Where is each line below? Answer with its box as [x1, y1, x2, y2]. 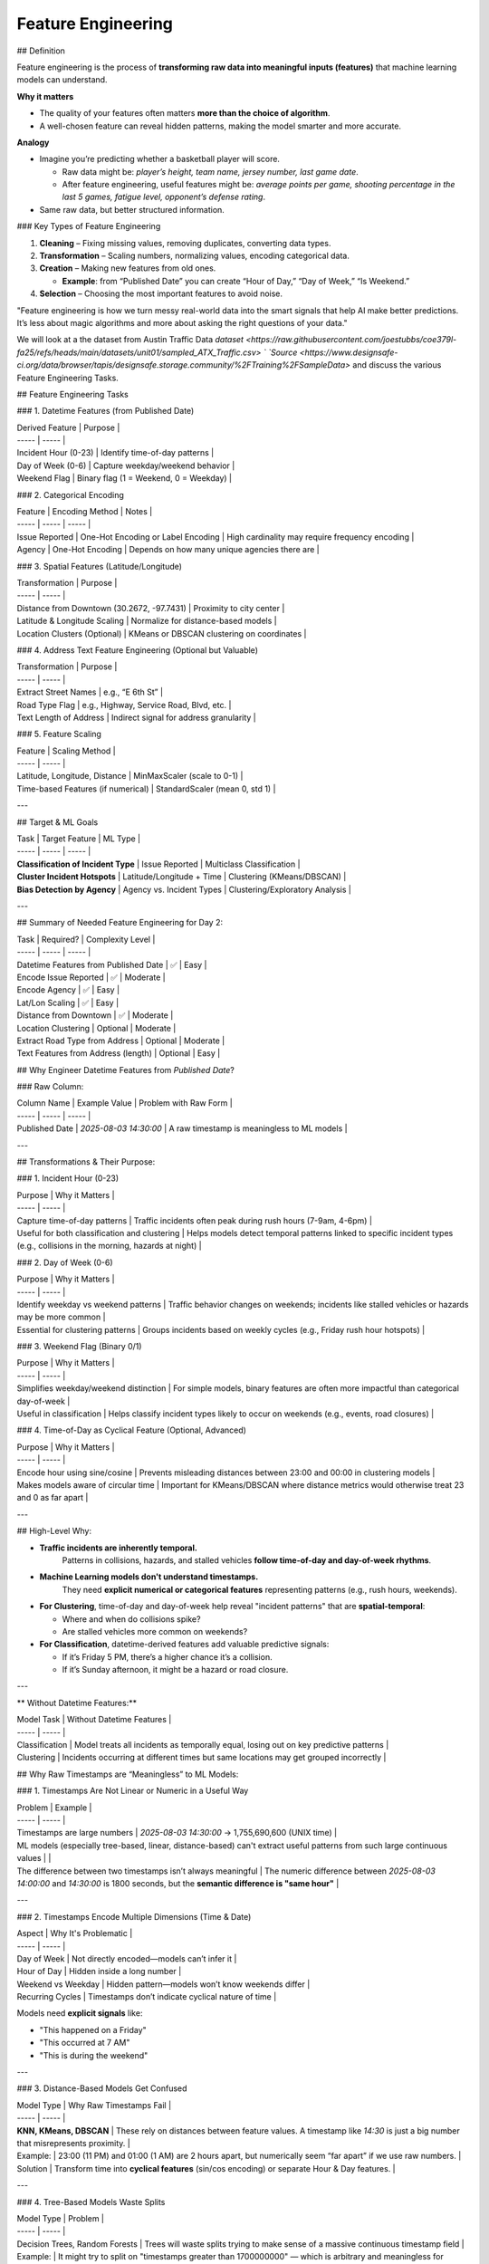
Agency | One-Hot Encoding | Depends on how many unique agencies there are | [16, 544, 321, 555]
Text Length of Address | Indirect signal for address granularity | [16, 712, 257, 723]
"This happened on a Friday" [39, 2024, 147, 2035]
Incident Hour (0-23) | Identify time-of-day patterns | [16, 447, 215, 458]
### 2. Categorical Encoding [16, 489, 124, 500]
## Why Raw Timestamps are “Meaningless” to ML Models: [16, 1769, 239, 1780]
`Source [267, 347, 298, 358]
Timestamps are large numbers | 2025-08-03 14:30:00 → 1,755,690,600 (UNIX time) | [16, 1828, 338, 1838]
